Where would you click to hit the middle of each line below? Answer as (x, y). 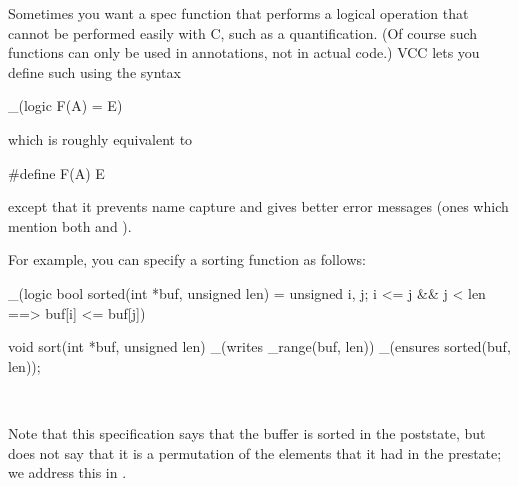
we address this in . (67, 472)
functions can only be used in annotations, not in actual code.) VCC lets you (244, 52)
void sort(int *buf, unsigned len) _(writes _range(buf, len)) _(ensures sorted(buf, (259, 346)
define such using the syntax (94, 71)
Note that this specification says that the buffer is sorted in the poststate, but (247, 432)
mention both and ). (70, 225)
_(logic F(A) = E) (65, 105)
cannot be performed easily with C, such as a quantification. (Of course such (243, 32)
